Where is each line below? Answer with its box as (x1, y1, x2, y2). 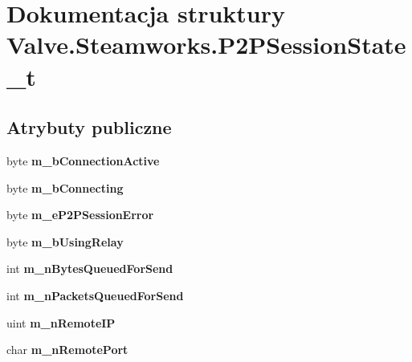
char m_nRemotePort (6, 341, 128, 358)
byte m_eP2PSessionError (6, 206, 154, 223)
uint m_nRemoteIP (6, 314, 116, 331)
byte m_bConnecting (6, 179, 124, 196)
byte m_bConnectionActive (6, 152, 160, 169)
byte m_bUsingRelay (6, 233, 124, 250)
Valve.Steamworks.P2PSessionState (6, 28, 406, 61)
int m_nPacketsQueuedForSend (6, 287, 184, 303)
